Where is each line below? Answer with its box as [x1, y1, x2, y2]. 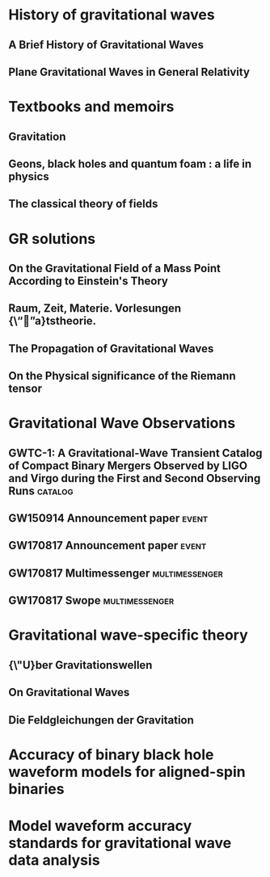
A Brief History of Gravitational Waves [8, 38, 205, 52]
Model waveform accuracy [8, 816, 192, 835]
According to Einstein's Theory [8, 274, 168, 287]
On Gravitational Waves [8, 686, 130, 699]
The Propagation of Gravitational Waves [8, 342, 214, 355]
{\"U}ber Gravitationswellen [8, 658, 153, 672]
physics [8, 170, 50, 183]
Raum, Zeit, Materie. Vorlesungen [8, 301, 182, 316]
